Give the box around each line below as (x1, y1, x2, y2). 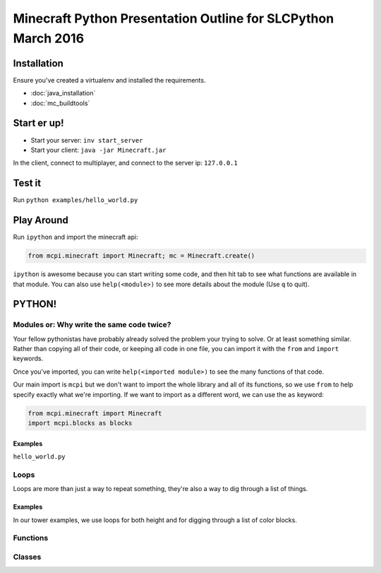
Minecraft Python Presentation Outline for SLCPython (13, 11, 334, 26)
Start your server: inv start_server (30, 136, 143, 144)
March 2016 (13, 30, 85, 46)
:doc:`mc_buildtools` (30, 99, 90, 107)
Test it (13, 177, 42, 189)
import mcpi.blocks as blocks (28, 419, 133, 427)
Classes (13, 552, 42, 562)
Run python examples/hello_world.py (13, 196, 138, 204)
